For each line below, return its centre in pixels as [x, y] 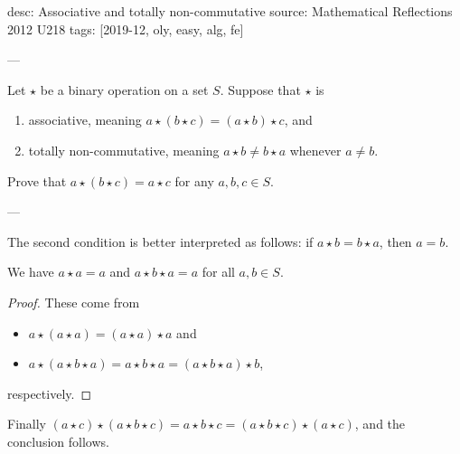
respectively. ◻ [50, 393]
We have [31, 272]
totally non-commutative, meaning [124, 150]
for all [218, 272]
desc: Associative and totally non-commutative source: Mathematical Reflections [230, 11]
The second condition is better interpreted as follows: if [160, 241]
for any [194, 180]
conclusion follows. [58, 441]
